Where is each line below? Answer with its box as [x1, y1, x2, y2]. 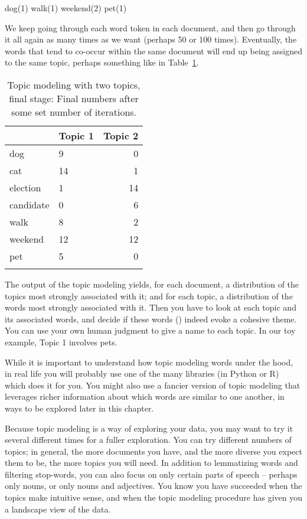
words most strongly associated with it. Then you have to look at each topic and [5, 301, 296, 314]
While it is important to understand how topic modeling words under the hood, [5, 355, 293, 368]
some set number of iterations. [11, 105, 137, 119]
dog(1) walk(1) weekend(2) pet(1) [5, 2, 127, 14]
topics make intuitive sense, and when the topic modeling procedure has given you [5, 491, 302, 504]
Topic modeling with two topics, [7, 77, 141, 92]
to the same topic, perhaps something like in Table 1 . [5, 56, 199, 68]
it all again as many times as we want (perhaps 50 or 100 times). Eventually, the [5, 33, 297, 45]
